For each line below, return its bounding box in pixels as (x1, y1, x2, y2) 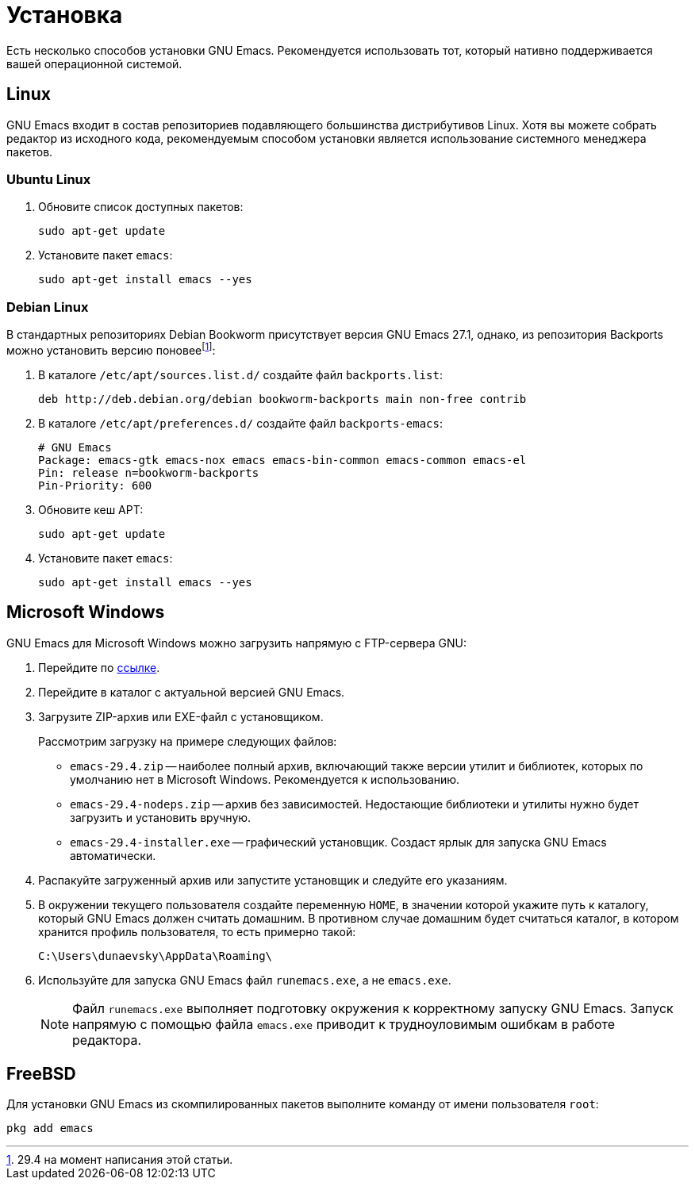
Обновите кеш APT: (38, 502, 144, 516)
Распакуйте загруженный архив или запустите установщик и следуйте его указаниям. (38, 873, 508, 887)
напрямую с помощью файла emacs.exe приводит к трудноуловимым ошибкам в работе (72, 1015, 616, 1032)
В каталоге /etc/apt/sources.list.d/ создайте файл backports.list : (38, 367, 443, 382)
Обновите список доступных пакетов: (38, 200, 244, 214)
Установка (6, 2, 123, 29)
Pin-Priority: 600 (38, 478, 152, 492)
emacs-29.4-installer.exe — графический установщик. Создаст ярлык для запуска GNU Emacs (70, 835, 607, 849)
